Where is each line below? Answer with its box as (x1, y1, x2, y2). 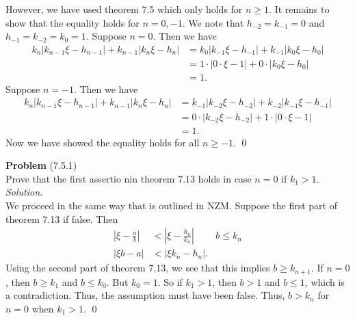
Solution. (5, 185, 43, 199)
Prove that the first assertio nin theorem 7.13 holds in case (5, 171, 252, 185)
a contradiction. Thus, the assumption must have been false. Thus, (5, 288, 285, 302)
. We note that (182, 15, 244, 29)
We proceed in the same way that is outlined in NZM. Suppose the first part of (5, 198, 337, 212)
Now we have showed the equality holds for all (5, 135, 200, 149)
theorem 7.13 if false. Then (5, 211, 118, 226)
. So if (157, 274, 183, 289)
